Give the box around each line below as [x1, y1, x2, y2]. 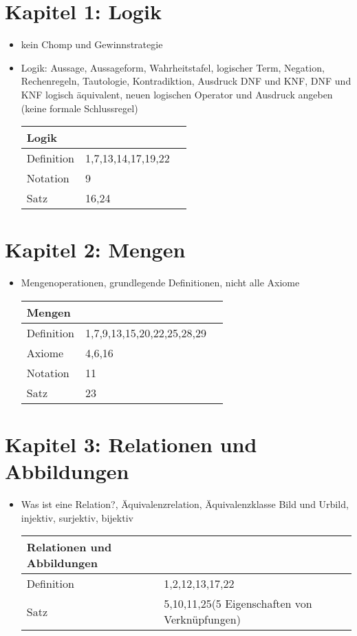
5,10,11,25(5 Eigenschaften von [164, 595, 312, 612]
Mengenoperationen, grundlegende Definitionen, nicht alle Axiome [21, 275, 300, 290]
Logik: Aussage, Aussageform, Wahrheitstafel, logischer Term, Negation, [21, 60, 325, 74]
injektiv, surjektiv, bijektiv [21, 510, 133, 524]
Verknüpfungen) [164, 611, 241, 628]
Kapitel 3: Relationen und [5, 430, 257, 458]
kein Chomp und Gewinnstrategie [21, 37, 163, 52]
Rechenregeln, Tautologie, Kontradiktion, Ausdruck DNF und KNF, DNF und [21, 74, 351, 88]
